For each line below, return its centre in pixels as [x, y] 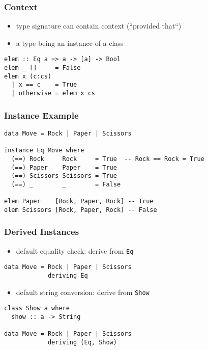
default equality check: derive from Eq [75, 250]
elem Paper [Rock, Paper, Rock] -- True [79, 201]
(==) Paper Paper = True [64, 167]
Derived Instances [42, 232]
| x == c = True [44, 85]
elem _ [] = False [42, 68]
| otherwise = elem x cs [53, 93]
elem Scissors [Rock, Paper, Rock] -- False [81, 210]
